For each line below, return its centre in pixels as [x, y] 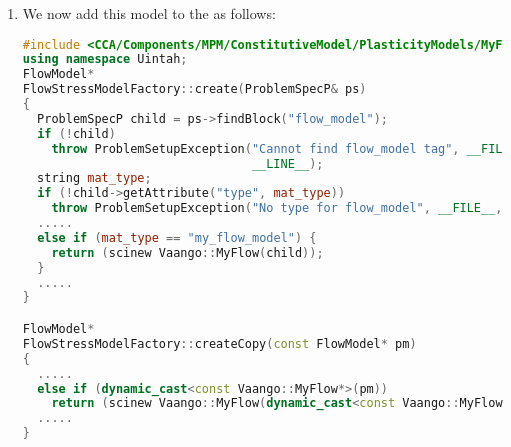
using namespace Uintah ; [105, 59]
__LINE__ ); [287, 163]
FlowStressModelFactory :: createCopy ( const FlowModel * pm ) [219, 343]
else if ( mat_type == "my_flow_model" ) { [177, 237]
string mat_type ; [94, 178]
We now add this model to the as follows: [149, 13]
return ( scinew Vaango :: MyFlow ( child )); [187, 252]
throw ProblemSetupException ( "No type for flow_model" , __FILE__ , [277, 208]
